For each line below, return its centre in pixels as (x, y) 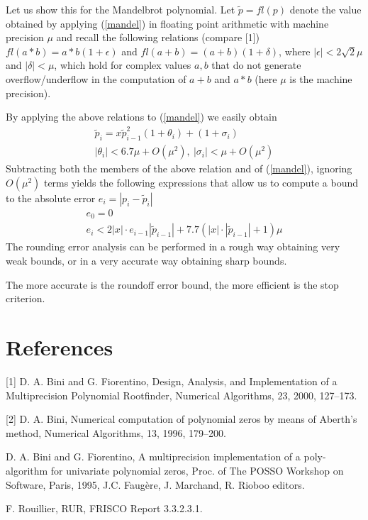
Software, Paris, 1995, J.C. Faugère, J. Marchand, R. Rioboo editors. (155, 484)
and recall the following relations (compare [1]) (158, 37)
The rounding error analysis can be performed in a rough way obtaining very (173, 247)
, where (295, 51)
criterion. (26, 298)
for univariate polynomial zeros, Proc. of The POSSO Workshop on (197, 470)
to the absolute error (51, 198)
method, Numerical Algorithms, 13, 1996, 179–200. (116, 432)
